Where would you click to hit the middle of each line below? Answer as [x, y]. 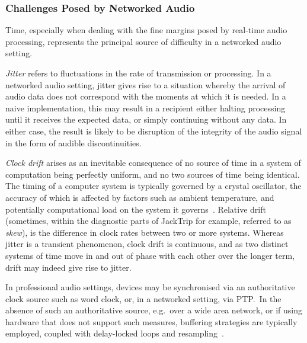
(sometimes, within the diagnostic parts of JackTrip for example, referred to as [148, 221]
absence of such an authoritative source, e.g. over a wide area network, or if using [154, 310]
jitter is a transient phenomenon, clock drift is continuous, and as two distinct [147, 244]
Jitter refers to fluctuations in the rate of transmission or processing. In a [138, 73]
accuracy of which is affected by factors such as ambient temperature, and [140, 197]
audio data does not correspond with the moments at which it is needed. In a [146, 96]
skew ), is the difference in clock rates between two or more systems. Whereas [145, 232]
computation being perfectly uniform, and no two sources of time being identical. [153, 174]
